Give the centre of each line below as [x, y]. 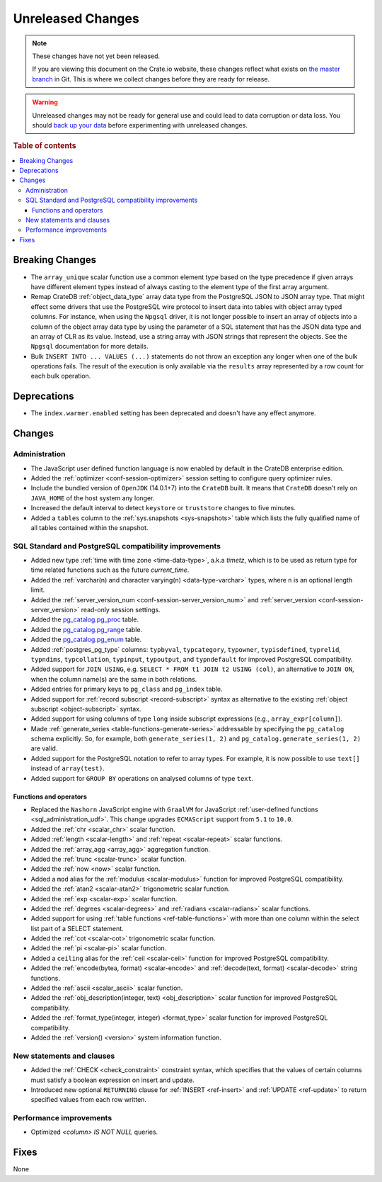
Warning [45, 102]
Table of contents [45, 146]
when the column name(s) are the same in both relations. [114, 679]
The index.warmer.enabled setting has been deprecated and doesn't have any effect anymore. [173, 413]
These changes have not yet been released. [96, 56]
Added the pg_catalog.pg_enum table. [86, 640]
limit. [38, 590]
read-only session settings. [121, 609]
